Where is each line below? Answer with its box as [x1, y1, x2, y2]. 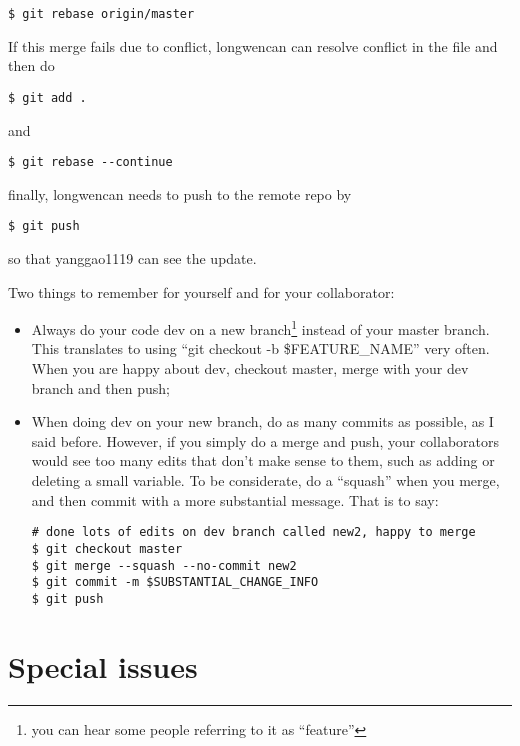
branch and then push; [31, 377, 171, 398]
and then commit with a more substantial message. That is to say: [31, 489, 439, 510]
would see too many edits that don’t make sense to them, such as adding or [31, 450, 495, 471]
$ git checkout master [31, 541, 183, 556]
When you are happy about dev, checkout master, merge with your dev [31, 358, 469, 379]
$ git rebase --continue [8, 155, 173, 170]
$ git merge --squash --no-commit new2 [31, 558, 297, 573]
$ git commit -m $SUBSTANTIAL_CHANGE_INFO [31, 575, 319, 590]
